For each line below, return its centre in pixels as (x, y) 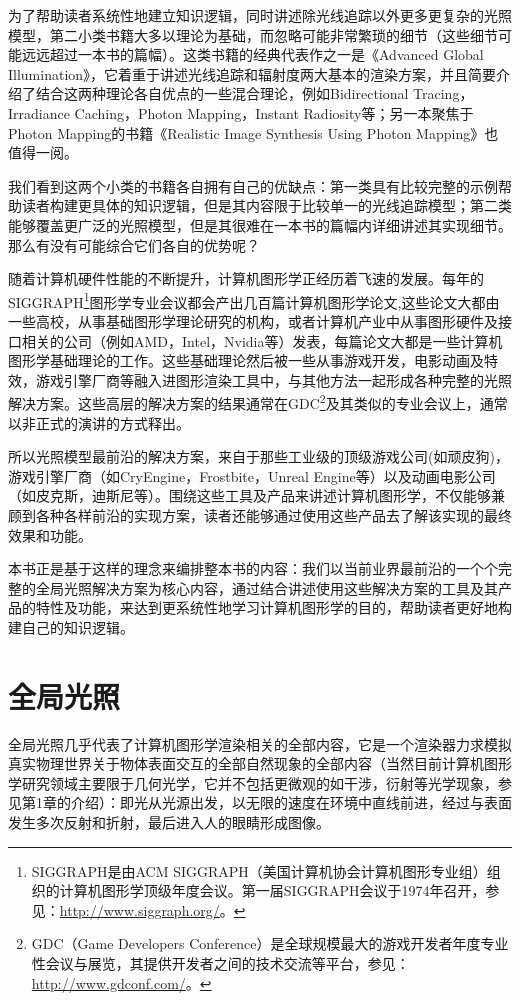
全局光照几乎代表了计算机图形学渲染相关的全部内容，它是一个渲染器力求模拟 (260, 743)
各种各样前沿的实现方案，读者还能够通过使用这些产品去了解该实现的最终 (273, 514)
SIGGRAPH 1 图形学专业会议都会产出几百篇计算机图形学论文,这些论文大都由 (254, 300)
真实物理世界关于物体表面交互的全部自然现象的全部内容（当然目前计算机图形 (260, 763)
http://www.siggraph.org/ (139, 909)
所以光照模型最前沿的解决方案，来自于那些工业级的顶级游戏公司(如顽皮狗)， (258, 456)
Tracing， (443, 93)
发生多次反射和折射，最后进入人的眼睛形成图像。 (169, 822)
